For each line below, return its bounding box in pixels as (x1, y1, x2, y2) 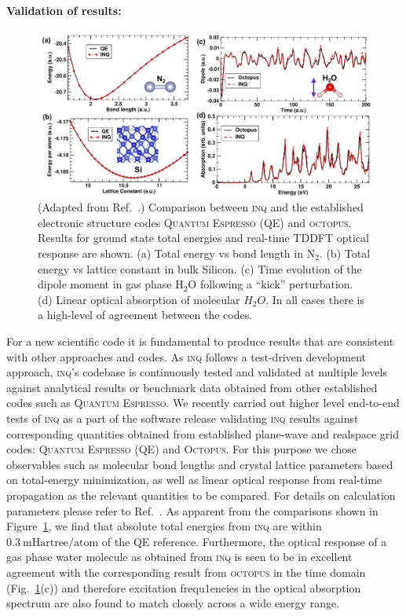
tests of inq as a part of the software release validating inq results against (6, 409, 359, 426)
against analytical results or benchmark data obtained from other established (6, 379, 378, 395)
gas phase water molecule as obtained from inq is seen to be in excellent (6, 548, 353, 565)
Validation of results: (6, 2, 122, 18)
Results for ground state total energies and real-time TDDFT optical (38, 229, 370, 246)
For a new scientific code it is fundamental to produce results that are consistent (6, 333, 394, 349)
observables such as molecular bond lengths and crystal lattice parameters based (6, 456, 393, 472)
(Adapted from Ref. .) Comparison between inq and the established (38, 199, 364, 215)
